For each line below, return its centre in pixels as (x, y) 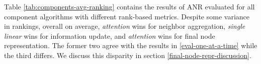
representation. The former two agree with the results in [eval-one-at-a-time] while (131, 45)
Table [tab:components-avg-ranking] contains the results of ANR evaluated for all (129, 6)
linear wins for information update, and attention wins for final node (110, 35)
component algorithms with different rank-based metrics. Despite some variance (127, 16)
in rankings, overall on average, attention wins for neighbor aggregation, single (125, 26)
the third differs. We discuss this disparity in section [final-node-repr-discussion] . (128, 55)
